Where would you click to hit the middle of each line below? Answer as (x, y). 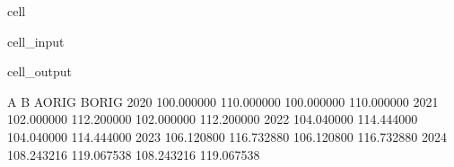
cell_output (39, 71)
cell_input (36, 41)
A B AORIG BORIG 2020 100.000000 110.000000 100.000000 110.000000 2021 (223, 101)
